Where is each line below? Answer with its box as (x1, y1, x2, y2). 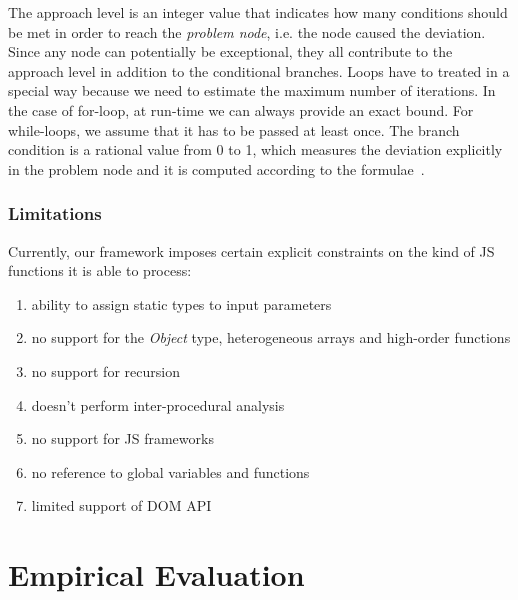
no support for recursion (31, 360, 180, 381)
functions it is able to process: (8, 260, 192, 281)
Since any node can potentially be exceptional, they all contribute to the (8, 41, 453, 62)
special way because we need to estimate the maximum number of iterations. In (8, 80, 496, 101)
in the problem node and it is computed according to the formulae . (8, 158, 425, 179)
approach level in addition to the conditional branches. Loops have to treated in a (8, 60, 510, 81)
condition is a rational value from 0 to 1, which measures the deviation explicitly (8, 139, 503, 160)
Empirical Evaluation (8, 554, 305, 595)
